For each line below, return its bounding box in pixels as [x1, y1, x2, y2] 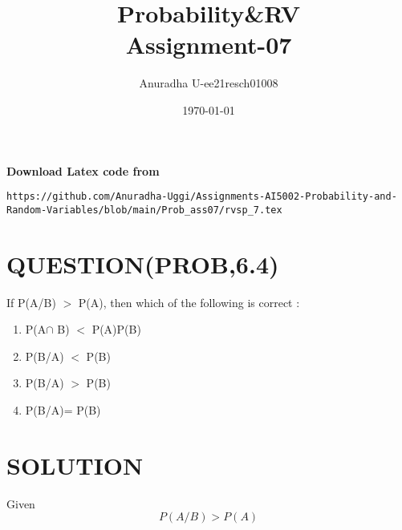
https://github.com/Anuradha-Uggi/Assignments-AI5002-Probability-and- [6, 191, 397, 203]
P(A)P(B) [91, 321, 141, 338]
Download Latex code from [6, 162, 160, 179]
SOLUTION [6, 448, 144, 481]
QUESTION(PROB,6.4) [6, 247, 279, 280]
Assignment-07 [125, 28, 292, 61]
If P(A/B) [6, 293, 56, 310]
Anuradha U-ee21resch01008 [139, 75, 278, 91]
